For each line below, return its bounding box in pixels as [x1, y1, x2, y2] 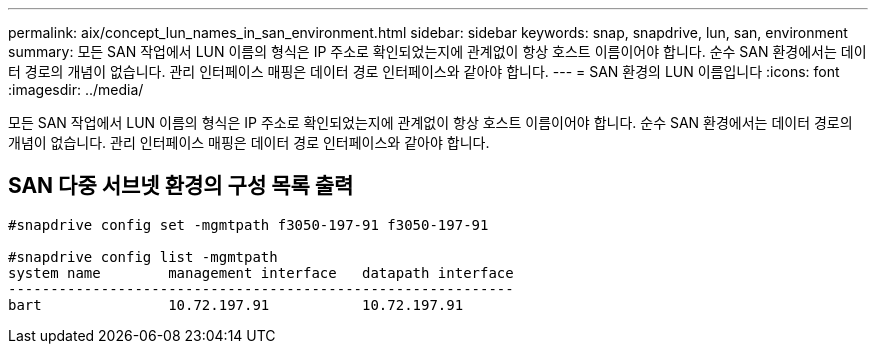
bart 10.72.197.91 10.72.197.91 [8, 296, 464, 313]
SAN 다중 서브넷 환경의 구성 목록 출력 [8, 173, 354, 199]
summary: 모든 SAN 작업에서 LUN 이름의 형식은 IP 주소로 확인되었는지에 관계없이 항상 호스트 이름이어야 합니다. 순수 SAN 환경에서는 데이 [8, 43, 867, 60]
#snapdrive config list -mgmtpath [8, 248, 278, 265]
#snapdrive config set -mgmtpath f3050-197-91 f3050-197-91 [8, 216, 489, 233]
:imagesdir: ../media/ [8, 81, 144, 98]
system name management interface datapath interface [8, 264, 514, 281]
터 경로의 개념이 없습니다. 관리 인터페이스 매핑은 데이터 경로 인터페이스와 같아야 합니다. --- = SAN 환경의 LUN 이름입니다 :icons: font [8, 63, 840, 80]
